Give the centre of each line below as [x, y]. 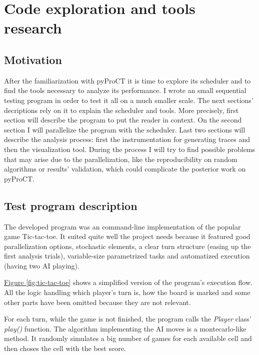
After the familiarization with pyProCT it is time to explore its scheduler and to [127, 80]
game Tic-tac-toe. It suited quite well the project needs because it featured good [127, 236]
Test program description [71, 205]
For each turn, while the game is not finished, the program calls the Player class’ [128, 319]
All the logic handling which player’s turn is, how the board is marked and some [127, 292]
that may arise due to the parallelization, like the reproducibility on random [121, 159]
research [33, 28]
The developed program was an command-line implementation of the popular [122, 226]
